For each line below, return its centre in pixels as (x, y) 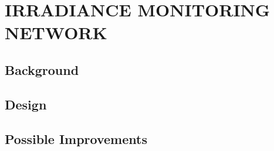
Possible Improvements (76, 138)
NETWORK (56, 32)
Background (42, 69)
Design (26, 104)
